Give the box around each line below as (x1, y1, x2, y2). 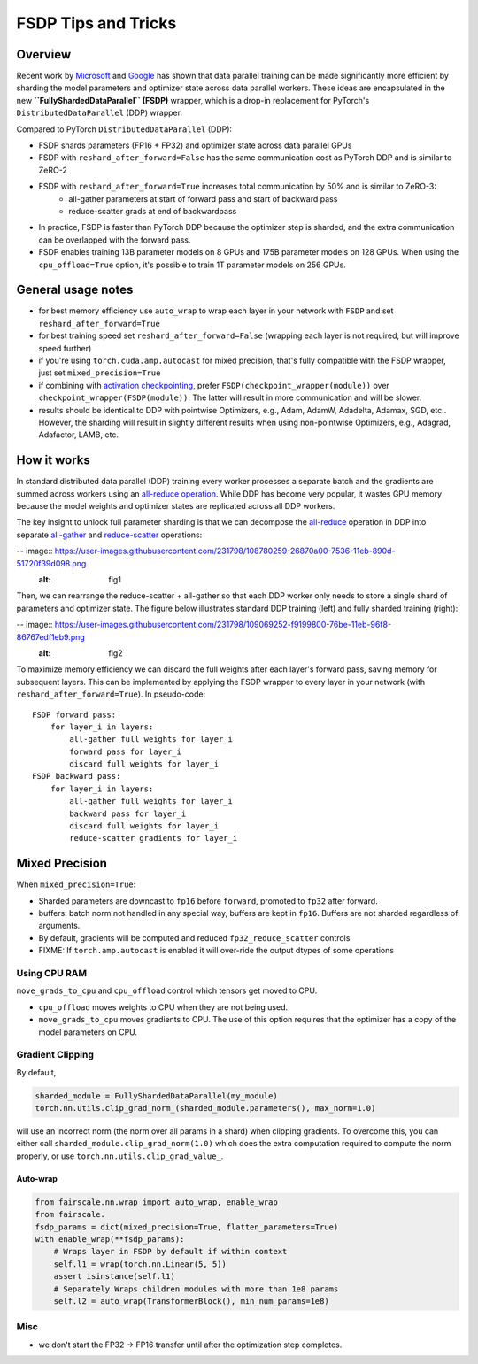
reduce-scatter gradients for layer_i (69, 833, 238, 844)
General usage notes (16, 282, 134, 297)
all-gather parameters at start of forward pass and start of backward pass (68, 193, 338, 204)
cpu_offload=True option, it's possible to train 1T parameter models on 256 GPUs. (38, 259, 347, 270)
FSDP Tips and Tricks (16, 13, 177, 33)
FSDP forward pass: (32, 709, 117, 720)
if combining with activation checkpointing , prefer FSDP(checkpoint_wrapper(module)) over (38, 380, 389, 390)
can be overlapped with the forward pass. (38, 235, 191, 245)
